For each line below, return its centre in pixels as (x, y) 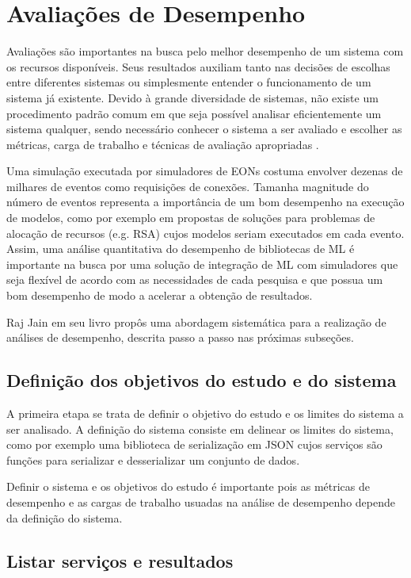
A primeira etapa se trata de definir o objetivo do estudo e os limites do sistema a (205, 413)
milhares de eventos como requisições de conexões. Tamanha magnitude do (188, 186)
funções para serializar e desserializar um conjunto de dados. (153, 459)
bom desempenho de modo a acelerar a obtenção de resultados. (160, 295)
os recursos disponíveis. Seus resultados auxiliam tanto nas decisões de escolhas (198, 66)
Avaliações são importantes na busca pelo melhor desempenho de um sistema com (205, 51)
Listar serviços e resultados (120, 560)
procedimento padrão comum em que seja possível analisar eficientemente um (194, 113)
